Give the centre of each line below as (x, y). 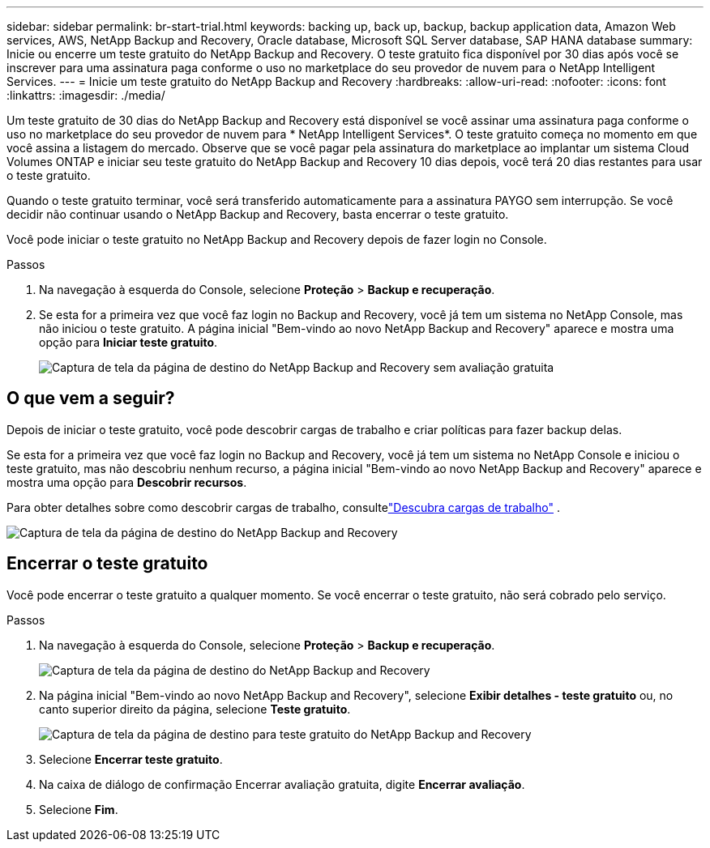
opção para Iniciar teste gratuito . (128, 342)
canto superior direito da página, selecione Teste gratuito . (195, 709)
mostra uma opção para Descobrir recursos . (127, 482)
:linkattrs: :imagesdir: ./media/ (86, 95)
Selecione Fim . (79, 809)
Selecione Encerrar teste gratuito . (131, 759)
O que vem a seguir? (91, 398)
